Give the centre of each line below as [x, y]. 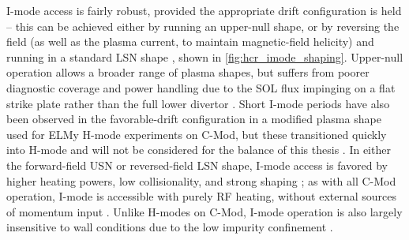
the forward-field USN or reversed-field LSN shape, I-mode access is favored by [197, 165]
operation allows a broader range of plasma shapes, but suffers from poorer [188, 72]
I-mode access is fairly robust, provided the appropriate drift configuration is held [204, 10]
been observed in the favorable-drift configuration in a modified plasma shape [194, 119]
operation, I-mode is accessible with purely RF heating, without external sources [202, 196]
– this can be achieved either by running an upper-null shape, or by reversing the [203, 26]
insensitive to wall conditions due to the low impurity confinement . [170, 227]
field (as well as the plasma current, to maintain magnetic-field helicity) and [190, 41]
